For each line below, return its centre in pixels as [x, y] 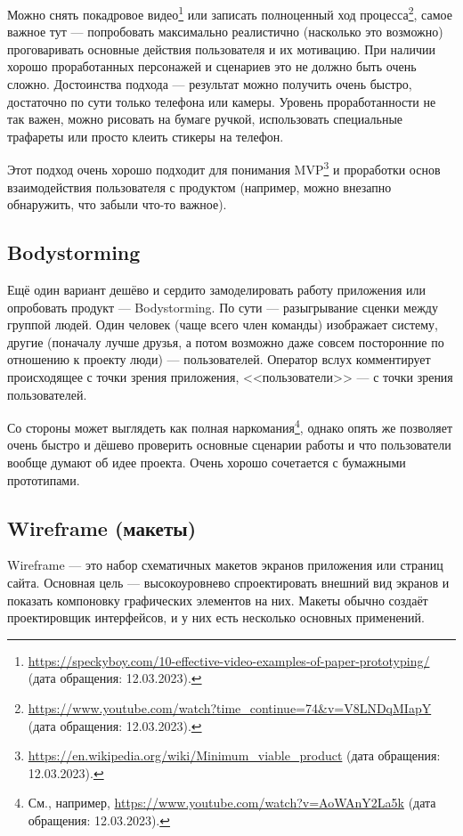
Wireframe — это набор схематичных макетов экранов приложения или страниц [225, 565]
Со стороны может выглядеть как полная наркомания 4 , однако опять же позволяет [230, 426]
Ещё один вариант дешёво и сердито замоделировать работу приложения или [217, 290]
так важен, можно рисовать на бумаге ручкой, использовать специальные [205, 119]
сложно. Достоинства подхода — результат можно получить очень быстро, [210, 84]
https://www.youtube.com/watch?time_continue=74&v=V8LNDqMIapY [230, 708]
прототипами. [44, 479]
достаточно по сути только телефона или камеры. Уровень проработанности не [222, 101]
